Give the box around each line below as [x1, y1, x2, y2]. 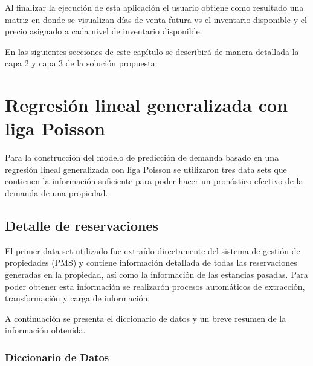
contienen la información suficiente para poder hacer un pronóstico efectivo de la [5, 175, 303, 187]
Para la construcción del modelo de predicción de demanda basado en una [5, 151, 279, 164]
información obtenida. [5, 324, 86, 336]
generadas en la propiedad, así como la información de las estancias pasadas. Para [5, 268, 308, 281]
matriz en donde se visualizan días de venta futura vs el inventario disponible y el [5, 13, 307, 25]
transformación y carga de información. [5, 292, 150, 304]
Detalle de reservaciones [5, 216, 158, 235]
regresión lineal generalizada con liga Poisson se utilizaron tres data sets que [5, 162, 287, 175]
